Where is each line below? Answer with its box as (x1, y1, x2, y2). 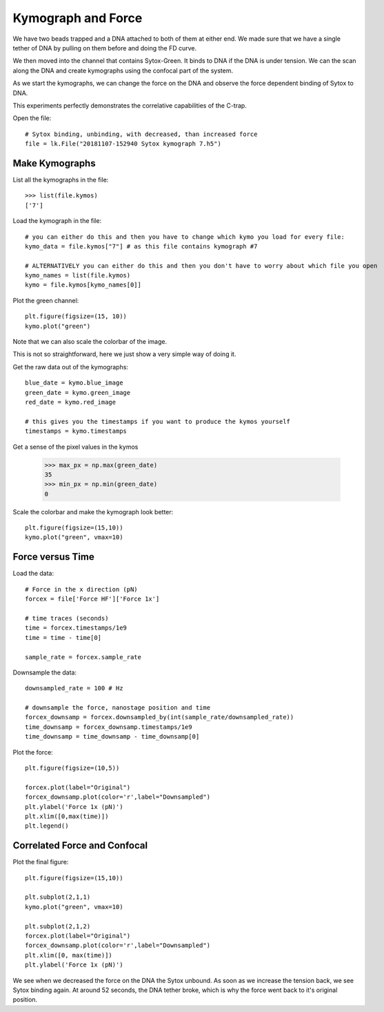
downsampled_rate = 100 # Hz (25, 684, 123, 692)
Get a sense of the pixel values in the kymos (12, 442, 139, 451)
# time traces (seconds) (25, 614, 109, 622)
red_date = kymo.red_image (25, 398, 117, 406)
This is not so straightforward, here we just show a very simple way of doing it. (12, 350, 236, 358)
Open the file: (12, 114, 52, 122)
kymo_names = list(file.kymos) (25, 271, 131, 280)
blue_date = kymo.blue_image (25, 379, 123, 387)
